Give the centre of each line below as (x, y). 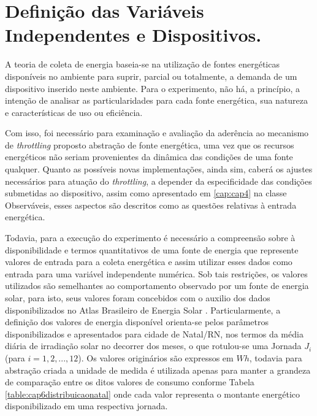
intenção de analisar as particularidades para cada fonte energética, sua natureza (157, 100)
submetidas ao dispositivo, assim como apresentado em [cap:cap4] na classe (146, 193)
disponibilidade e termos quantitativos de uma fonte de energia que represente (152, 249)
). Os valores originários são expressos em (156, 357)
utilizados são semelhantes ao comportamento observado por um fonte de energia (157, 286)
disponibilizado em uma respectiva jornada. (86, 406)
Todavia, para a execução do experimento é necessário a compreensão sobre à (150, 238)
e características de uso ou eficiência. (74, 112)
